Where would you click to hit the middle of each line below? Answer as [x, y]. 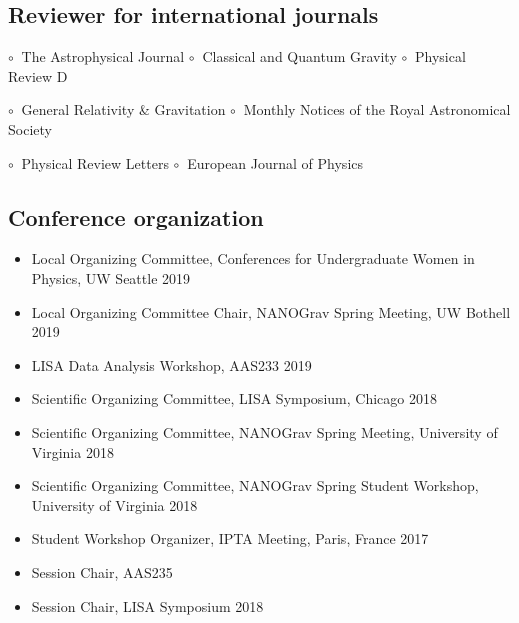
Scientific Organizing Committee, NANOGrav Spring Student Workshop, [255, 485]
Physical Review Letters [95, 162]
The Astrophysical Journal [103, 56]
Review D [38, 75]
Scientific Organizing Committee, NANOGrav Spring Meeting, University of [264, 431]
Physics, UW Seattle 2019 [111, 277]
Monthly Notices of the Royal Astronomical [377, 109]
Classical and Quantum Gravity [299, 56]
